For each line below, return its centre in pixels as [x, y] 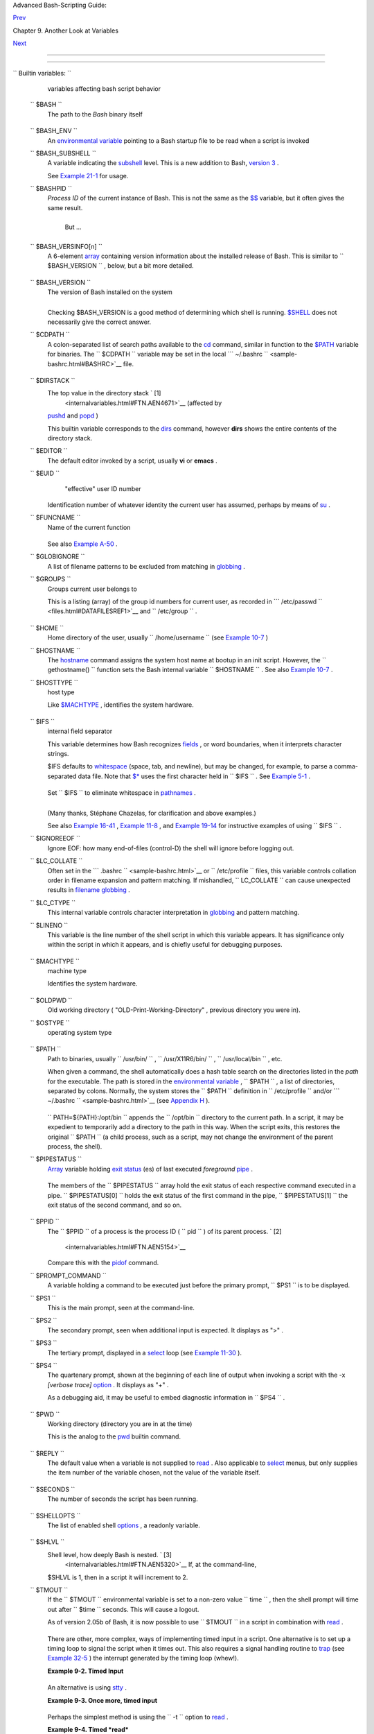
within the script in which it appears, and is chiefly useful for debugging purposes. [165, 945]
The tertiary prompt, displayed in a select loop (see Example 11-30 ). [145, 1353]
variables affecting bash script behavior [104, 88]
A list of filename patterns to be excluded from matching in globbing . [146, 566]
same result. [65, 207]
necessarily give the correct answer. [99, 322]
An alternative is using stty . [87, 1688]
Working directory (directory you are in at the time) [120, 1424]
